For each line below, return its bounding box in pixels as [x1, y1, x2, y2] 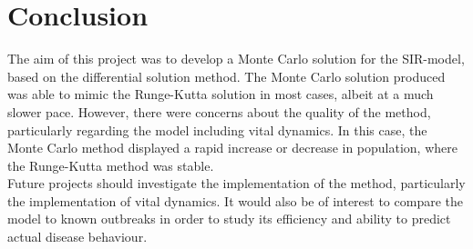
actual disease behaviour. [7, 227, 148, 246]
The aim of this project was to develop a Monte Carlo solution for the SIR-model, [7, 49, 465, 68]
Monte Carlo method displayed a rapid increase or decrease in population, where [7, 138, 458, 157]
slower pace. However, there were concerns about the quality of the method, [7, 102, 431, 121]
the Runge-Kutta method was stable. [7, 155, 214, 174]
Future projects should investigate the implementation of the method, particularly [7, 174, 466, 193]
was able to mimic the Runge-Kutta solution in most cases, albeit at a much [7, 85, 434, 104]
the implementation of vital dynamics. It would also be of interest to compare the [7, 191, 464, 210]
